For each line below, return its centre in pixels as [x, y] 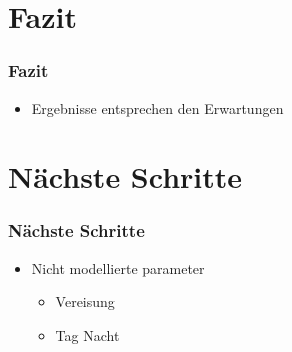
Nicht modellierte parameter [118, 267]
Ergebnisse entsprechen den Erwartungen [157, 107]
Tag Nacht [87, 334]
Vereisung [85, 301]
